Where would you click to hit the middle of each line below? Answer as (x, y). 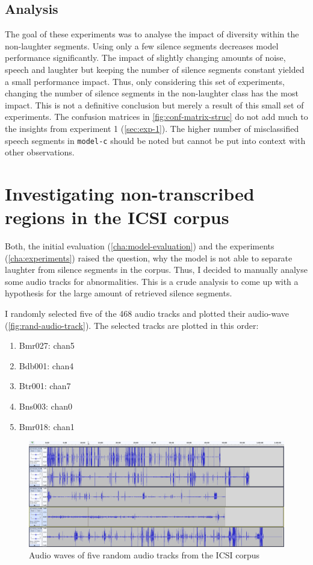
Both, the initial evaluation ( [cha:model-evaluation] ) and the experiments (140, 246)
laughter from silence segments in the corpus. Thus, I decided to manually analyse (156, 270)
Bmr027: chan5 (47, 345)
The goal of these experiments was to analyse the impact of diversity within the (152, 34)
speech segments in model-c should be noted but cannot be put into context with (155, 140)
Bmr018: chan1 (47, 426)
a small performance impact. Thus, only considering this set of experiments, (145, 81)
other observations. (40, 152)
